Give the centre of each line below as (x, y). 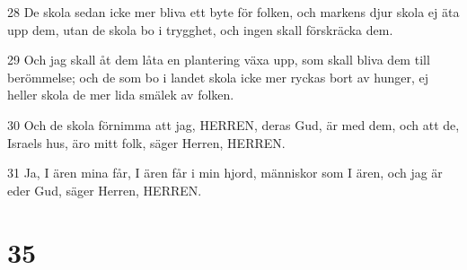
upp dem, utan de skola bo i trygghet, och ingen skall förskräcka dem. (200, 29)
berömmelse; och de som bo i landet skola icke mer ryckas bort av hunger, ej (218, 77)
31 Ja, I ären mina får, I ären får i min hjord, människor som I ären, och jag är (225, 173)
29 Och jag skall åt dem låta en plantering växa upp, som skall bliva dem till (219, 60)
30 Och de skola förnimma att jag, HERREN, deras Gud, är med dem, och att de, (233, 124)
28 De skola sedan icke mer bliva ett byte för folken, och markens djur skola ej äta (233, 12)
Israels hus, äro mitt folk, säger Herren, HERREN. (146, 142)
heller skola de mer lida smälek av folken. (121, 95)
